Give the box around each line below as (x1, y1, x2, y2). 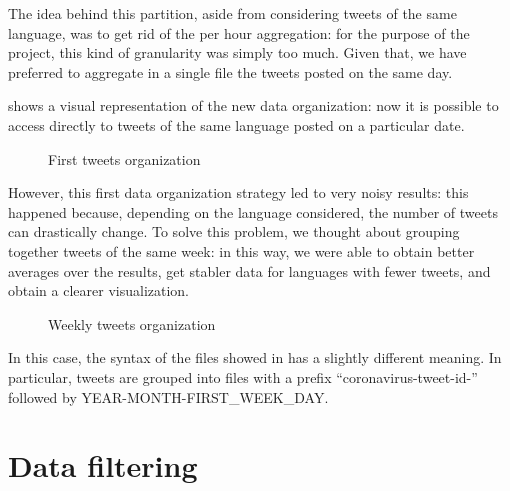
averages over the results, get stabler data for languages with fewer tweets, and (8, 260, 491, 281)
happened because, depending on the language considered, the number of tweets (8, 201, 498, 222)
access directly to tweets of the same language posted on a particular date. (8, 114, 465, 135)
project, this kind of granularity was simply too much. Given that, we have (8, 42, 467, 63)
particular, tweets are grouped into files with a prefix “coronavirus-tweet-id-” (8, 366, 478, 387)
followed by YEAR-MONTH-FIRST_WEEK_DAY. (8, 386, 329, 407)
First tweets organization (48, 148, 201, 169)
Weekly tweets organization (48, 313, 216, 334)
